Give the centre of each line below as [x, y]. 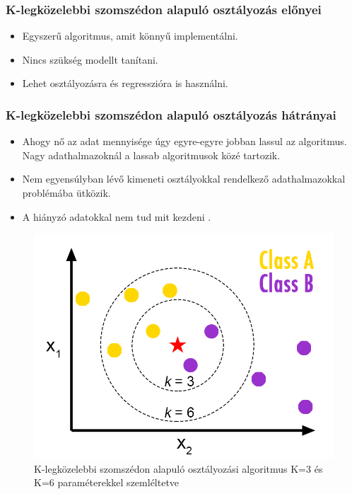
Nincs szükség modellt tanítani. [90, 59]
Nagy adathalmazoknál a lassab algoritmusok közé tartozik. [151, 155]
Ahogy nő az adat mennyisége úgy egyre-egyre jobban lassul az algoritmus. [184, 141]
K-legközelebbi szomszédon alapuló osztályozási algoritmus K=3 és [178, 468]
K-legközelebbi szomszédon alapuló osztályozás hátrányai [171, 114]
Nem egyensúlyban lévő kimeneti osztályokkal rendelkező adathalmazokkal [184, 179]
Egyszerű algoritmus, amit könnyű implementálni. [130, 36]
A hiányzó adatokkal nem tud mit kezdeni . [117, 216]
